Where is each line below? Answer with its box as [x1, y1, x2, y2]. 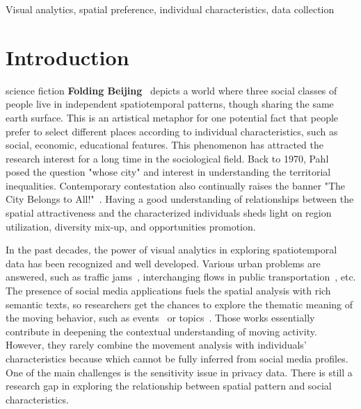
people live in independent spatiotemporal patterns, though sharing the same [6, 97, 334, 111]
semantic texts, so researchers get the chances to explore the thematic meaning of [6, 297, 353, 311]
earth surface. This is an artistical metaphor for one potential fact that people [6, 110, 339, 124]
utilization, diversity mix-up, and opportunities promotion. [6, 219, 256, 233]
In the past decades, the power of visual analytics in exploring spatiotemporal [6, 242, 337, 257]
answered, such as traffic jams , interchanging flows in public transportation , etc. [6, 269, 356, 284]
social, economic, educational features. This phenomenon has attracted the [6, 137, 323, 152]
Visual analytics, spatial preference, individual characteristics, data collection [6, 2, 335, 16]
